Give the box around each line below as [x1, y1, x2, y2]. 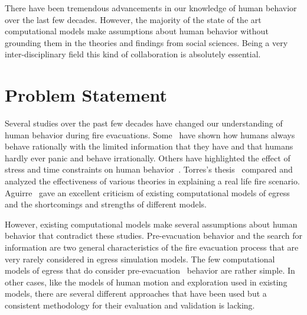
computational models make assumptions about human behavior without [5, 25, 269, 37]
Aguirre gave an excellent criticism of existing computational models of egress [5, 186, 290, 199]
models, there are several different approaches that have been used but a [5, 287, 267, 300]
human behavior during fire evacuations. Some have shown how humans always [5, 128, 295, 141]
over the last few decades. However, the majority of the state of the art [5, 13, 262, 25]
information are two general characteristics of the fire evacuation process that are [5, 241, 299, 254]
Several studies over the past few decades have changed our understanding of [5, 117, 283, 129]
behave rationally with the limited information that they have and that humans [5, 140, 293, 152]
